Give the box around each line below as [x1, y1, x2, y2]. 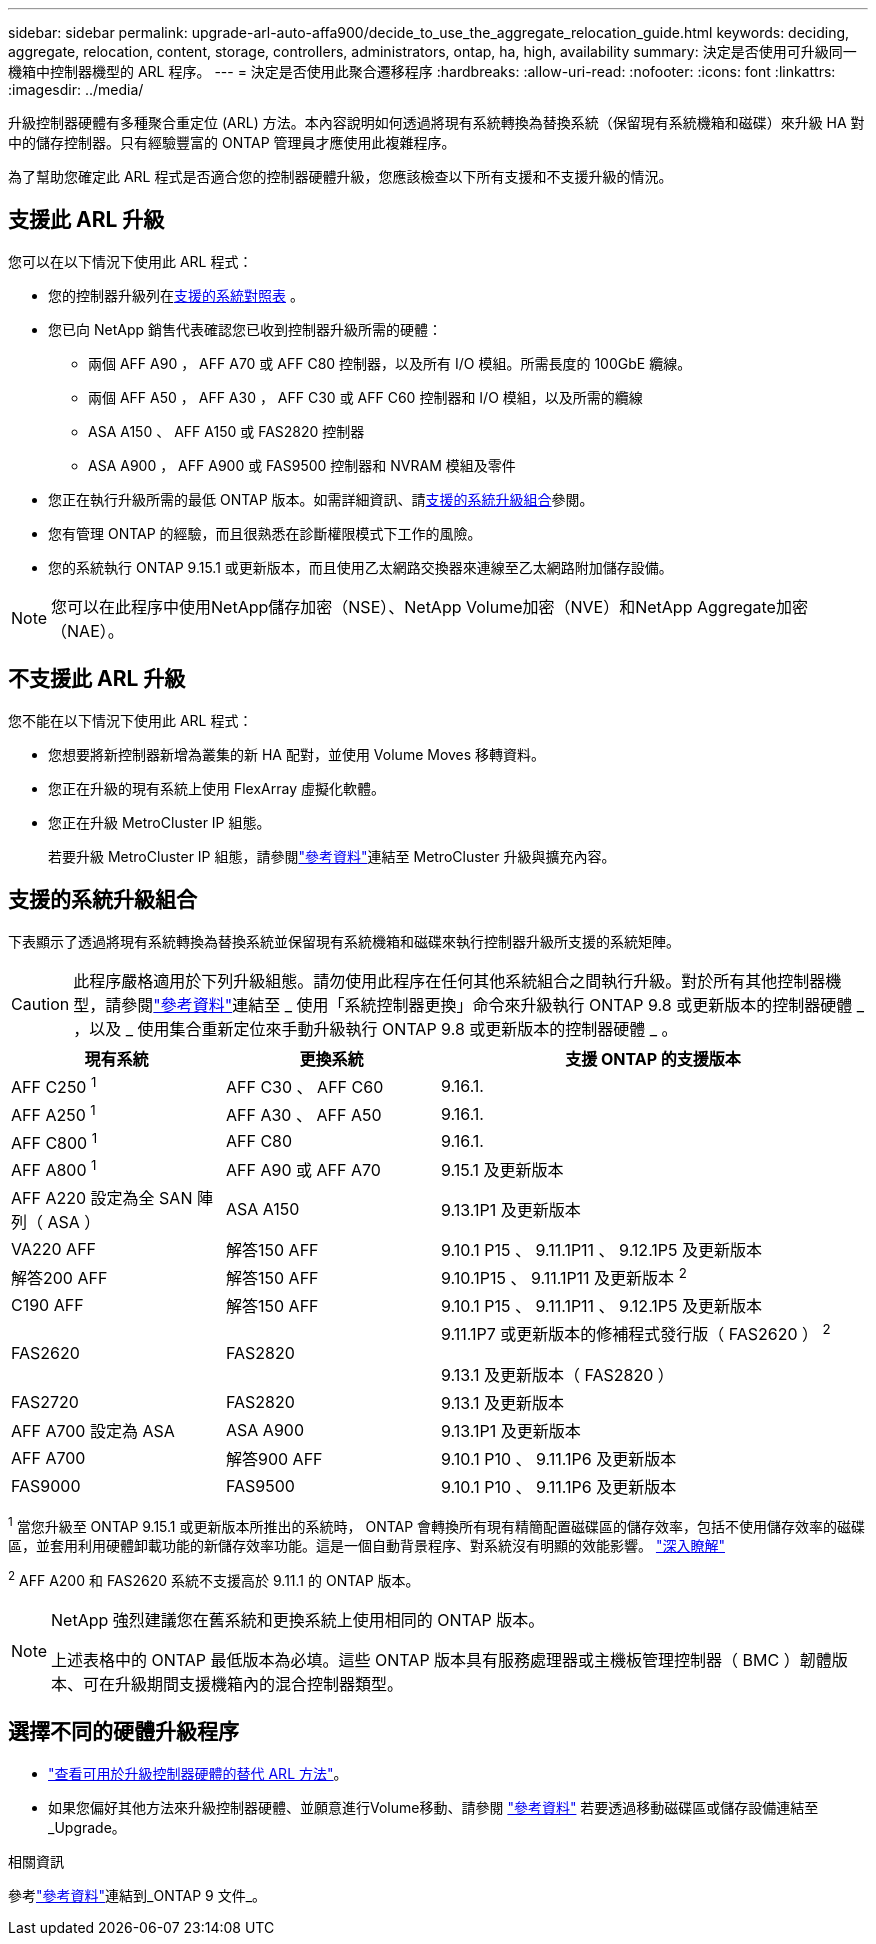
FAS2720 [11, 1391, 79, 1412]
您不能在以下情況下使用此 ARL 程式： [8, 711, 253, 729]
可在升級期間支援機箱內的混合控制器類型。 [83, 1673, 404, 1694]
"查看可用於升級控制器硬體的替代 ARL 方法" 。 [48, 1764, 348, 1782]
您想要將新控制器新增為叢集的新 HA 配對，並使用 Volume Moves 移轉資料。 [48, 745, 546, 763]
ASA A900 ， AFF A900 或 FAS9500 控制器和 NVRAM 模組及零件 [88, 456, 516, 474]
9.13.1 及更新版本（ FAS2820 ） [441, 1364, 674, 1385]
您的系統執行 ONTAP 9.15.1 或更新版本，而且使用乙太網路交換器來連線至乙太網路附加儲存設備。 [48, 558, 673, 576]
